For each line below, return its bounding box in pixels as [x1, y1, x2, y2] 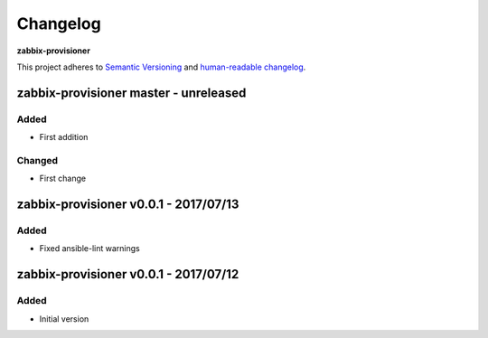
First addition [39, 132, 89, 143]
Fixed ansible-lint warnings [39, 243, 140, 254]
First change [39, 173, 86, 184]
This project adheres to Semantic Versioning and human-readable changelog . [16, 61, 306, 72]
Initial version [39, 313, 89, 324]
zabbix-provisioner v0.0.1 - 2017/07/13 [16, 197, 239, 212]
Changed [16, 154, 59, 166]
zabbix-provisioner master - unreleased [16, 85, 247, 100]
